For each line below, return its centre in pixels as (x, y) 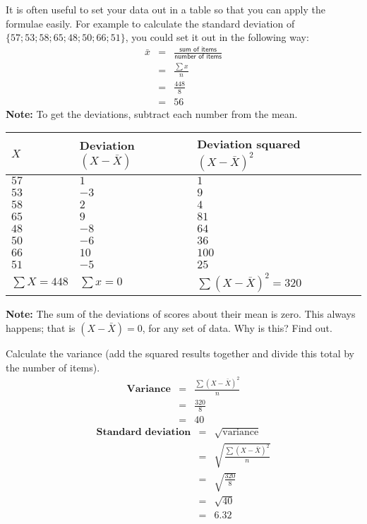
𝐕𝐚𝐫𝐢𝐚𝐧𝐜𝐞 (149, 389)
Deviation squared (249, 144)
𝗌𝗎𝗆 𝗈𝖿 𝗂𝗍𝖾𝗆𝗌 (198, 49)
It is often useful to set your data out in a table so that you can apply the (166, 9)
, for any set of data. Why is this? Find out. (237, 327)
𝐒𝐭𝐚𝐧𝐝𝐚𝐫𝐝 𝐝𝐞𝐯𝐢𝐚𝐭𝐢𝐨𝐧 (144, 433)
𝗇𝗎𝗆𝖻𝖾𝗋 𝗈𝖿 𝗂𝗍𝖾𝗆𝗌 (198, 57)
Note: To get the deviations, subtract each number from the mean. (152, 113)
